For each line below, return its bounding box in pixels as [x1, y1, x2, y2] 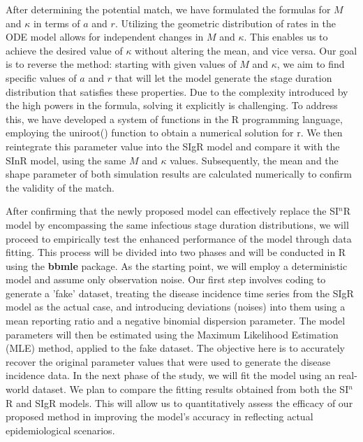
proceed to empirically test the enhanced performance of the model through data [6, 231, 352, 245]
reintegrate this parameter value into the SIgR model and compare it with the [6, 138, 340, 153]
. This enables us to [244, 29, 328, 44]
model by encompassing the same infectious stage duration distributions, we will [6, 217, 349, 231]
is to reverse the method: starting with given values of [6, 57, 237, 71]
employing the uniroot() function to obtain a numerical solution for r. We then [6, 125, 343, 140]
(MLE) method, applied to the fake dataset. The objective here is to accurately [6, 341, 345, 355]
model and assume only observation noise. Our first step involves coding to [6, 272, 326, 287]
